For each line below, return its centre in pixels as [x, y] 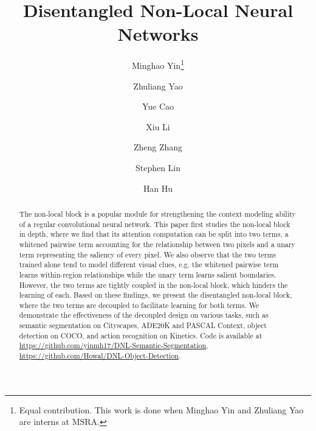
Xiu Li [158, 126]
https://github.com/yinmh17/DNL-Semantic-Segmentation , [114, 345]
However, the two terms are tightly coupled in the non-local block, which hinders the [153, 285]
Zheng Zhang [158, 147]
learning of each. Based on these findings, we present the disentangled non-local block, [156, 295]
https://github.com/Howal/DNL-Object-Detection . [100, 356]
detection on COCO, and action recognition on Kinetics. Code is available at [141, 335]
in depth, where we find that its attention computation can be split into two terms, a [154, 234]
